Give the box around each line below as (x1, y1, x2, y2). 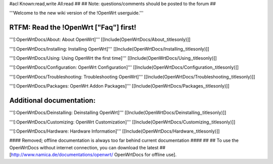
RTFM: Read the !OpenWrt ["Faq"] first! (9, 23, 136, 32)
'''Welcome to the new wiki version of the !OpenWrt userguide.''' (9, 10, 144, 16)
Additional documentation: (9, 96, 96, 105)
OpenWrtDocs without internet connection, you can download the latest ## (9, 144, 166, 150)
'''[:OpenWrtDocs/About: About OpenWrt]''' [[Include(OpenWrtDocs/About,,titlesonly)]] (9, 36, 191, 43)
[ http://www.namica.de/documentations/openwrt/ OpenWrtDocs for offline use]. (9, 152, 177, 158)
